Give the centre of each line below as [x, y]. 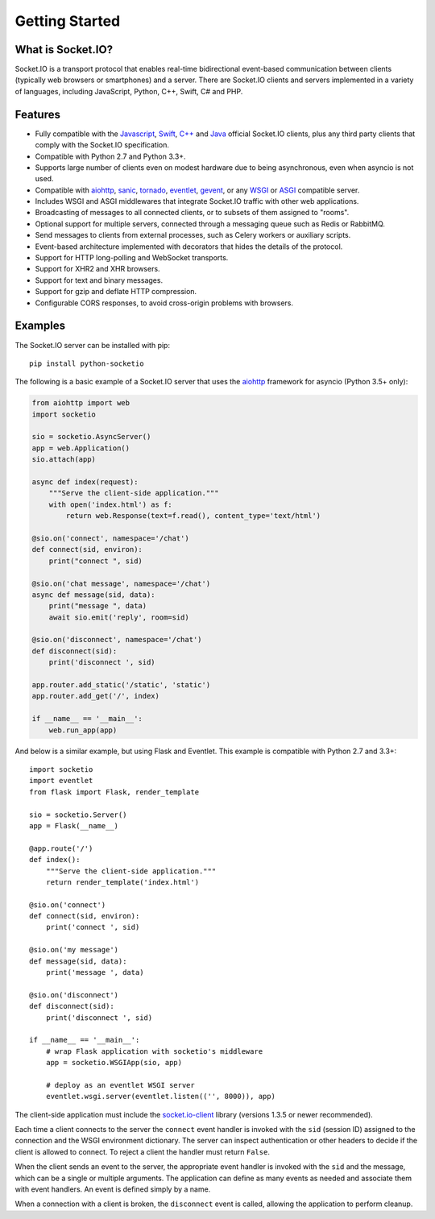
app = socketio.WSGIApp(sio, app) [114, 1063]
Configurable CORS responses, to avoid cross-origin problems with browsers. [164, 303]
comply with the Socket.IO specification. [102, 145]
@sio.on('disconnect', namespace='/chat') [117, 640]
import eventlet [61, 781]
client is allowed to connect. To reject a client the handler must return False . [142, 1151]
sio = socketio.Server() [78, 815]
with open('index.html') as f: [110, 504]
